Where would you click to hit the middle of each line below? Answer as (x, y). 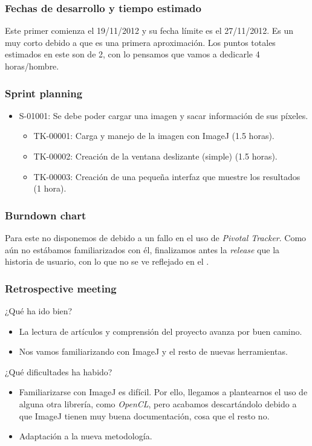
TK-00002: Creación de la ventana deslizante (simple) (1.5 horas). (155, 156)
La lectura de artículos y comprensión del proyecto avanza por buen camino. (161, 331)
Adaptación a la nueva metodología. (86, 436)
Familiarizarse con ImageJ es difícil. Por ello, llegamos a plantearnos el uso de (163, 392)
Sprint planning (44, 93)
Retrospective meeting (61, 288)
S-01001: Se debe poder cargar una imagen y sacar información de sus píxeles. (164, 115)
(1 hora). (50, 188)
